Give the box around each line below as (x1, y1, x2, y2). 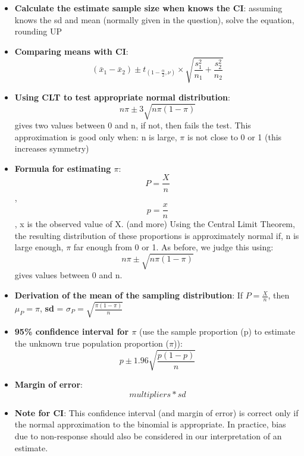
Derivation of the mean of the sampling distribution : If (14, 289, 243, 301)
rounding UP (14, 25, 62, 37)
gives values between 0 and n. (14, 269, 123, 281)
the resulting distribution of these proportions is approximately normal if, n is (14, 229, 299, 241)
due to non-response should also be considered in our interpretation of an (14, 429, 282, 442)
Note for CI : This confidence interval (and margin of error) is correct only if (14, 406, 299, 419)
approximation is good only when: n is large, (14, 130, 177, 143)
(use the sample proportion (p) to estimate (139, 325, 296, 338)
